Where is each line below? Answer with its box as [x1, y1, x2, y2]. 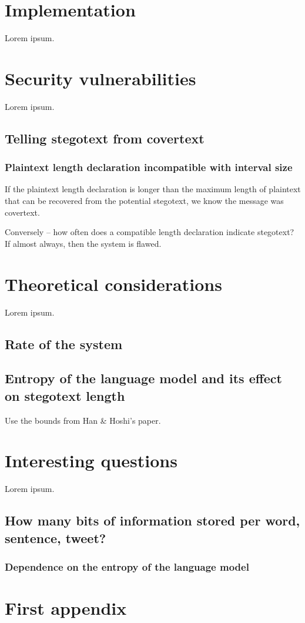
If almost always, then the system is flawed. [5, 237, 162, 249]
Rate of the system [5, 334, 123, 353]
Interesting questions [5, 448, 177, 473]
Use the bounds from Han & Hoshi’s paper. [5, 414, 161, 426]
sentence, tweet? [5, 528, 106, 547]
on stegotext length [5, 386, 125, 404]
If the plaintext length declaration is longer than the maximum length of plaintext [5, 183, 301, 195]
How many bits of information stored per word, [5, 511, 300, 530]
